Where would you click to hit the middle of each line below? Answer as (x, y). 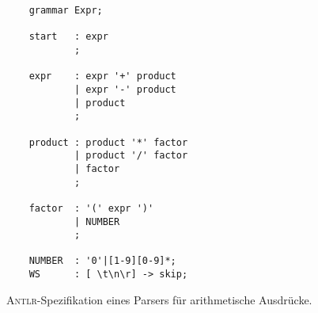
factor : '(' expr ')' (91, 208)
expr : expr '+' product (102, 76)
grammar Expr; (66, 10)
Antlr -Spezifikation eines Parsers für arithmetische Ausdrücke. (159, 299)
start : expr (68, 37)
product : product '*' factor (108, 142)
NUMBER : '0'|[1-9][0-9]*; (102, 261)
